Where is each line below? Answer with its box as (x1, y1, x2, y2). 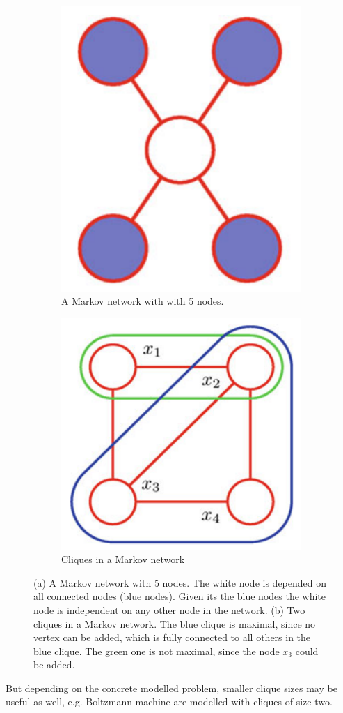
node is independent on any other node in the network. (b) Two (33, 602, 305, 617)
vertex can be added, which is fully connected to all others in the (33, 630, 311, 645)
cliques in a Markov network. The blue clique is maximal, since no (33, 616, 316, 631)
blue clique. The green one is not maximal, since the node (33, 643, 280, 658)
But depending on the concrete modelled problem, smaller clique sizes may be (6, 680, 337, 695)
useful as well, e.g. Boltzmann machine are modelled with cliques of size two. (6, 694, 333, 709)
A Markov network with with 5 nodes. (61, 294, 224, 308)
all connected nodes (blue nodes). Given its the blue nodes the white (33, 589, 326, 603)
